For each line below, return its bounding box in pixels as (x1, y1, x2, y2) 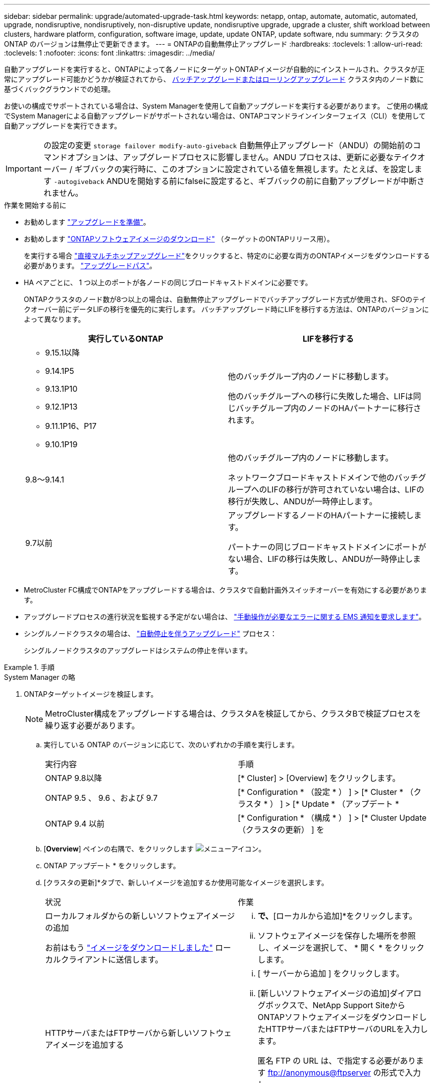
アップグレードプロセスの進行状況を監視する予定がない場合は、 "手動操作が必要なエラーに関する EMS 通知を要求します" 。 (24, 612, 426, 621)
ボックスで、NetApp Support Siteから (266, 1000, 406, 1010)
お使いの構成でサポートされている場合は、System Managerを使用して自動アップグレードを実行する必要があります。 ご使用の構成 (4, 102, 428, 110)
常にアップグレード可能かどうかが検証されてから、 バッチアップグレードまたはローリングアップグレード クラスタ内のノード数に (4, 75, 424, 83)
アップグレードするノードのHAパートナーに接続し (228, 510, 414, 520)
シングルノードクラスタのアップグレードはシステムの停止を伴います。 (24, 646, 252, 655)
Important (5, 164, 42, 174)
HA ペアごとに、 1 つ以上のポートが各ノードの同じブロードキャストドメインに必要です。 (24, 278, 312, 287)
